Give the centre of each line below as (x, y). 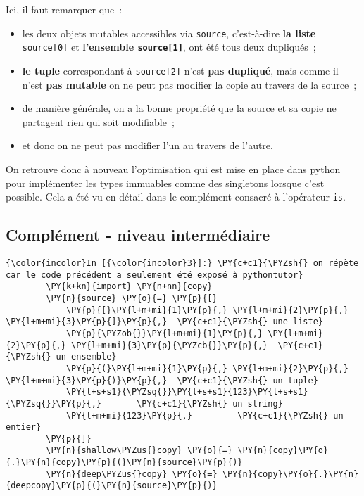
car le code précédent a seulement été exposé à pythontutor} (155, 275)
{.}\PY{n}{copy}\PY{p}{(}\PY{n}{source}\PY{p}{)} (124, 463)
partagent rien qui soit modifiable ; (98, 121)
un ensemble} (86, 357)
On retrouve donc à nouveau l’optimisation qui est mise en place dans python (173, 168)
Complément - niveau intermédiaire (138, 235)
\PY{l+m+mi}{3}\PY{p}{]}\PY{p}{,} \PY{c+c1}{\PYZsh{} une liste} (165, 322)
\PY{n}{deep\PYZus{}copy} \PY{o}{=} (132, 474)
